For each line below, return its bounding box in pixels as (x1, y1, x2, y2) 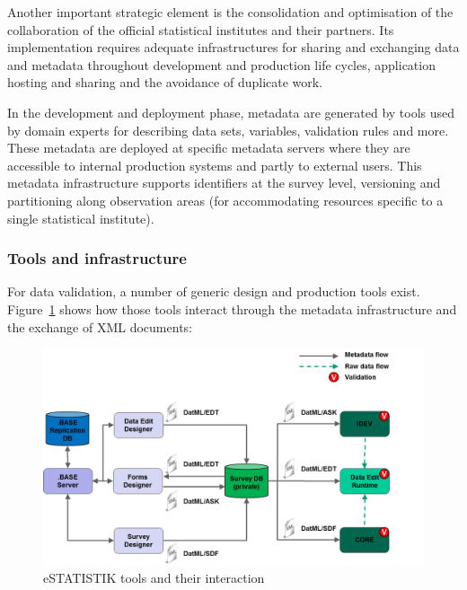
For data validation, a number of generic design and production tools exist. (7, 282, 420, 301)
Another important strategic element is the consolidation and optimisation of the (7, 3, 454, 21)
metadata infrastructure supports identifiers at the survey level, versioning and (7, 173, 441, 192)
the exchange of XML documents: (7, 317, 192, 336)
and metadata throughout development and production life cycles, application (7, 55, 436, 74)
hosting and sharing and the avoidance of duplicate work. (7, 73, 323, 92)
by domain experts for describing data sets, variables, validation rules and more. (7, 120, 449, 139)
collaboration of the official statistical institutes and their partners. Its (7, 20, 394, 39)
